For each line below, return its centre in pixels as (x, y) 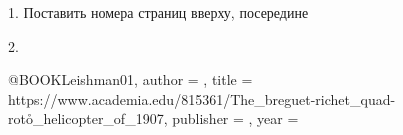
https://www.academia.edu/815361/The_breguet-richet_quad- (202, 98)
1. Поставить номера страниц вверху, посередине (158, 12)
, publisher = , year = (231, 118)
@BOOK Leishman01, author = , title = (130, 79)
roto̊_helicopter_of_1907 (86, 118)
